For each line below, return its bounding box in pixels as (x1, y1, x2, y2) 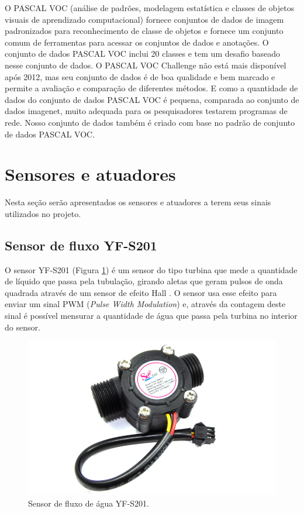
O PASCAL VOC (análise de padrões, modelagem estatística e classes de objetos (5, 2, 295, 13)
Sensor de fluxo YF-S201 (5, 236, 157, 254)
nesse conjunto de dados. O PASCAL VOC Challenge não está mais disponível (5, 58, 286, 71)
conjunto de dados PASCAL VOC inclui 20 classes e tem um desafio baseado (5, 47, 280, 60)
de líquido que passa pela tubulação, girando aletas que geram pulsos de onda (5, 275, 283, 287)
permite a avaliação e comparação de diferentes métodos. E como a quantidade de (5, 82, 298, 94)
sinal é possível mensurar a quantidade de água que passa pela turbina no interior (5, 309, 298, 322)
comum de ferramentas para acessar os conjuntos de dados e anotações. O (5, 36, 269, 48)
